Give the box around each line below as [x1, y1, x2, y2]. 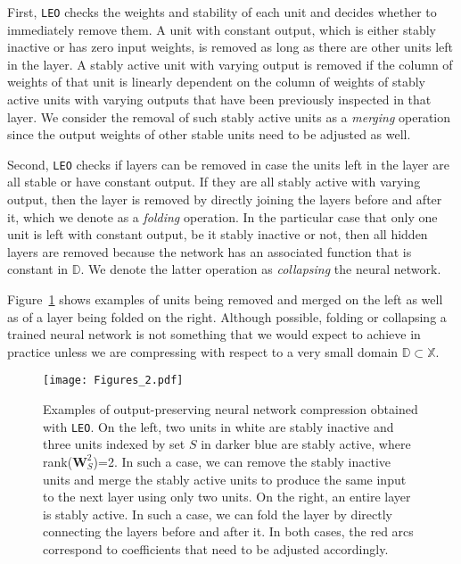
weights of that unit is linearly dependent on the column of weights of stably [7, 72, 425, 91]
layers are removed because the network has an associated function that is [7, 242, 412, 261]
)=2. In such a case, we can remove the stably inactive [93, 452, 391, 470]
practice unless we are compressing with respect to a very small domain [7, 342, 399, 361]
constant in [7, 260, 69, 278]
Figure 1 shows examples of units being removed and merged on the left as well [7, 290, 443, 309]
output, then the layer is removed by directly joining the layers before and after [7, 190, 442, 209]
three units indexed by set [43, 435, 185, 453]
